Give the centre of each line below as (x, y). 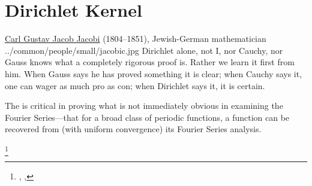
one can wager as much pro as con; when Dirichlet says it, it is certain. (135, 85)
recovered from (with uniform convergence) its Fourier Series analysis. (133, 129)
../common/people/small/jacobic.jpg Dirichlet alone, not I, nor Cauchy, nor (144, 50)
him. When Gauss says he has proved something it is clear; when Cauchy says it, (154, 73)
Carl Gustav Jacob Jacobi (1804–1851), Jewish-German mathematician (136, 39)
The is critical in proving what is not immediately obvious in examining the (144, 106)
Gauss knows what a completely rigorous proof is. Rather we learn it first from (150, 62)
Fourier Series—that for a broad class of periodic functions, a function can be (147, 117)
